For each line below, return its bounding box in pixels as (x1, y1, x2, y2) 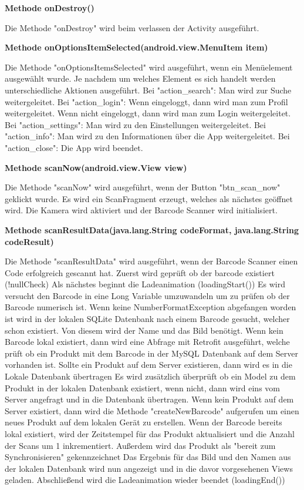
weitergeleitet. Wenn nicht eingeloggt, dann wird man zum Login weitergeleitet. (5, 107, 291, 119)
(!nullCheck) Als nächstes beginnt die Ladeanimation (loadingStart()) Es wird (5, 278, 285, 290)
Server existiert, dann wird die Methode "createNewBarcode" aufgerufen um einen (5, 404, 299, 417)
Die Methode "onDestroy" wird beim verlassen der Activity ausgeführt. (5, 21, 259, 33)
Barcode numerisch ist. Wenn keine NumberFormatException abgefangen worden (5, 301, 296, 313)
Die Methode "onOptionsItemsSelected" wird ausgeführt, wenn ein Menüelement (5, 61, 293, 73)
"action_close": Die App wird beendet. (5, 141, 143, 153)
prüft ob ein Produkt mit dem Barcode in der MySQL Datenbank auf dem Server (5, 347, 299, 359)
